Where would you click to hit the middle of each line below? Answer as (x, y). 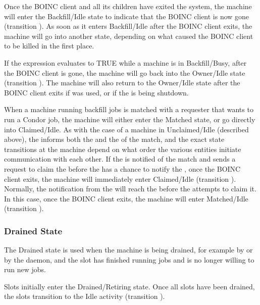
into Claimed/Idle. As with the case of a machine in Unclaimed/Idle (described (126, 129)
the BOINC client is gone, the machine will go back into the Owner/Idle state (125, 72)
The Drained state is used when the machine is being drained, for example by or (128, 250)
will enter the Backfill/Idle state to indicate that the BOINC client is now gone (127, 16)
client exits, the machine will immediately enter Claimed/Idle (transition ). (120, 179)
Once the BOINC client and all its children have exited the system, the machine (128, 6)
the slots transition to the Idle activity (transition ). (85, 296)
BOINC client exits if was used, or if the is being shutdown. (96, 92)
